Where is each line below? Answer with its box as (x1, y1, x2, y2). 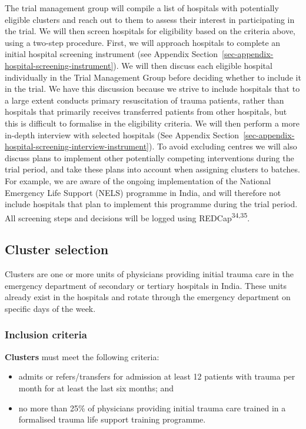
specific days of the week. (5, 302, 96, 314)
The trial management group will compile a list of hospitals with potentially (5, 2, 279, 14)
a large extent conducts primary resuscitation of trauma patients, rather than (5, 94, 284, 106)
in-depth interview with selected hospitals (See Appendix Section (5, 128, 240, 141)
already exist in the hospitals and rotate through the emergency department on (5, 291, 291, 303)
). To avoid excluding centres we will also (148, 140, 297, 152)
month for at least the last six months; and (18, 381, 174, 394)
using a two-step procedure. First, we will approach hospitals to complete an (5, 36, 281, 48)
